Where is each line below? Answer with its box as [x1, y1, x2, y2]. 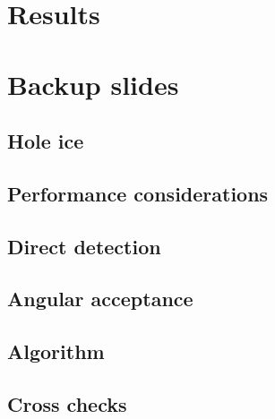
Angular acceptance [7, 285, 193, 312]
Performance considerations [7, 179, 269, 207]
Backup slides [7, 65, 179, 102]
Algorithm [7, 338, 105, 365]
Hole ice [7, 127, 84, 155]
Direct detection [7, 232, 161, 260]
